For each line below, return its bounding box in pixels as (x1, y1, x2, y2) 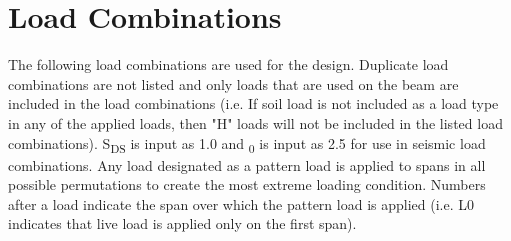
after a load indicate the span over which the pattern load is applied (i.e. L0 (8, 193, 474, 214)
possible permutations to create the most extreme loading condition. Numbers (8, 174, 486, 195)
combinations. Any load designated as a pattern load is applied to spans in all (8, 154, 486, 175)
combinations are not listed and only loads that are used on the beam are (8, 73, 459, 94)
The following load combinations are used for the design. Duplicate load (8, 54, 449, 75)
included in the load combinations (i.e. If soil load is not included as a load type (8, 93, 499, 114)
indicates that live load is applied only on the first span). (8, 213, 357, 234)
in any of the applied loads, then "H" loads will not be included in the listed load (8, 112, 503, 133)
